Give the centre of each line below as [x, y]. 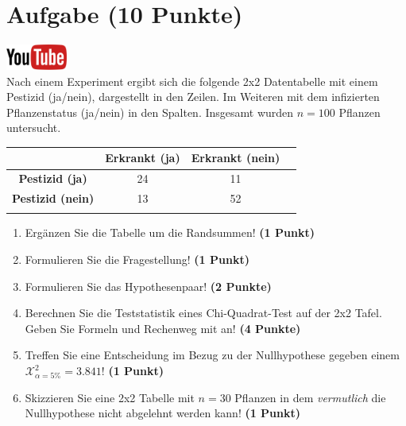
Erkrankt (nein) [236, 158]
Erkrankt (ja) [143, 158]
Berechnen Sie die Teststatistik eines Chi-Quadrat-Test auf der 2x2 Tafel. [203, 313]
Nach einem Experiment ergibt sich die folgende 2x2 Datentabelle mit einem [192, 81]
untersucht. [34, 128]
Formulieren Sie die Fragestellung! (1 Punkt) [137, 259]
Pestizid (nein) [53, 198]
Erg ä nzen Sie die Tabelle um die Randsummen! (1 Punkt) [170, 232]
